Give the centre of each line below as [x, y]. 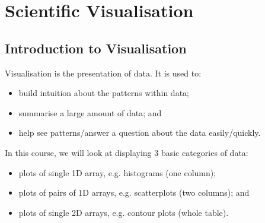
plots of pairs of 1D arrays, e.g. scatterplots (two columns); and [134, 192]
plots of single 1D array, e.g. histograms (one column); [117, 172]
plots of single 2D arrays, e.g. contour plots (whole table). [124, 212]
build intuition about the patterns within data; [104, 93]
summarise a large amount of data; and [90, 112]
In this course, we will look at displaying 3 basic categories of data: [127, 152]
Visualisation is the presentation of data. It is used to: [103, 73]
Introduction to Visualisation [96, 48]
